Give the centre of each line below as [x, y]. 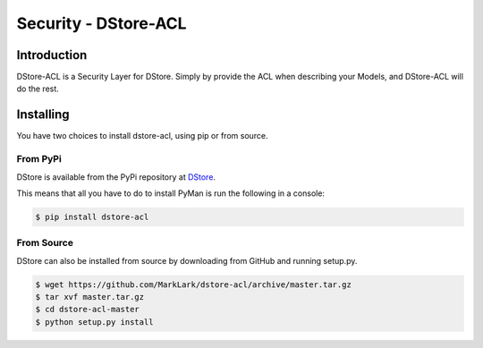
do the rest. [38, 89]
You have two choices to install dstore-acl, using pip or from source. [142, 136]
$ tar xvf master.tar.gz [90, 297]
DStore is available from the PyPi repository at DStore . [116, 177]
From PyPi [39, 159]
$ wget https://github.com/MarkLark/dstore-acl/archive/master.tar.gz [194, 284]
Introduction [52, 55]
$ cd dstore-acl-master [88, 310]
